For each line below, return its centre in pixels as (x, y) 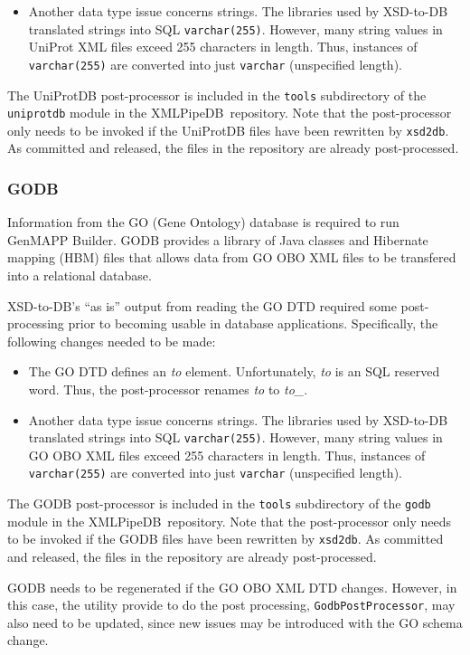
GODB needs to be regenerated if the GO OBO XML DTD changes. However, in (232, 587)
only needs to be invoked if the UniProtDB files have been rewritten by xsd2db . (228, 130)
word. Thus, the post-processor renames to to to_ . (168, 389)
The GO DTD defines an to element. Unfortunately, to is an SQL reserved (234, 371)
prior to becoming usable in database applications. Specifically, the (253, 323)
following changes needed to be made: (112, 341)
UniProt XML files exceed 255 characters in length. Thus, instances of (223, 47)
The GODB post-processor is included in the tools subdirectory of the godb (219, 503)
